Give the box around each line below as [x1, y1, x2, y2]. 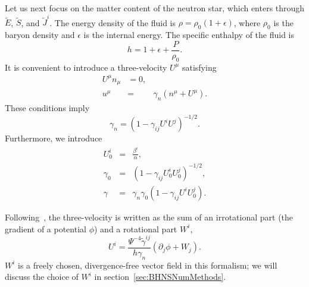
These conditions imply [5, 101, 90, 113]
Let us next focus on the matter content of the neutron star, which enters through [5, 2, 305, 14]
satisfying [182, 61, 217, 73]
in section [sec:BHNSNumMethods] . [94, 270, 226, 283]
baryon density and [5, 29, 75, 41]
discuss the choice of [5, 270, 79, 283]
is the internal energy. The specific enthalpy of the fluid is [83, 29, 295, 41]
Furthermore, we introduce [5, 132, 102, 144]
